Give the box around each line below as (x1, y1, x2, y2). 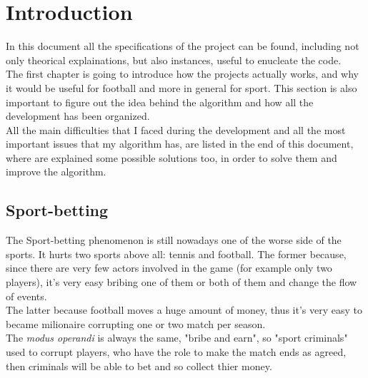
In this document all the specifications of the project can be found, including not (6, 39, 359, 53)
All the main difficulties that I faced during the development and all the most (6, 122, 346, 137)
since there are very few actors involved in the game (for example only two (6, 260, 332, 275)
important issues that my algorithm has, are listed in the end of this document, (6, 136, 354, 151)
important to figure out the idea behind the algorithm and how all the (6, 94, 314, 109)
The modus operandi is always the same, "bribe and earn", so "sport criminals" (6, 330, 348, 345)
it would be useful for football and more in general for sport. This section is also (6, 80, 357, 95)
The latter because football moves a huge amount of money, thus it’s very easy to (6, 302, 362, 317)
